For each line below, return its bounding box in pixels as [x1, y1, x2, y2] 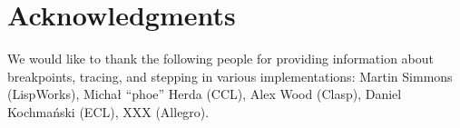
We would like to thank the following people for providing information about [7, 49, 434, 68]
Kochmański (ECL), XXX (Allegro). [7, 102, 210, 121]
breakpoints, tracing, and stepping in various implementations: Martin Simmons [7, 66, 453, 85]
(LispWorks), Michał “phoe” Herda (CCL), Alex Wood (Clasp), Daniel [7, 84, 402, 103]
